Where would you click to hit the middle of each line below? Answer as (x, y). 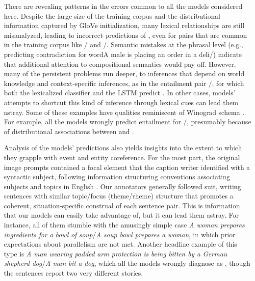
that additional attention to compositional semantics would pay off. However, (120, 64)
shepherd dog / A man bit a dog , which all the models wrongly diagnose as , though (127, 263)
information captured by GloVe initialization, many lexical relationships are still (124, 25)
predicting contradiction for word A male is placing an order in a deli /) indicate (123, 54)
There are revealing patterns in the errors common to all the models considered (123, 6)
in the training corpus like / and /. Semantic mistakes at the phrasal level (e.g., (124, 44)
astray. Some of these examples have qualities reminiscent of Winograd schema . (124, 112)
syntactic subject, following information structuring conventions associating (117, 177)
